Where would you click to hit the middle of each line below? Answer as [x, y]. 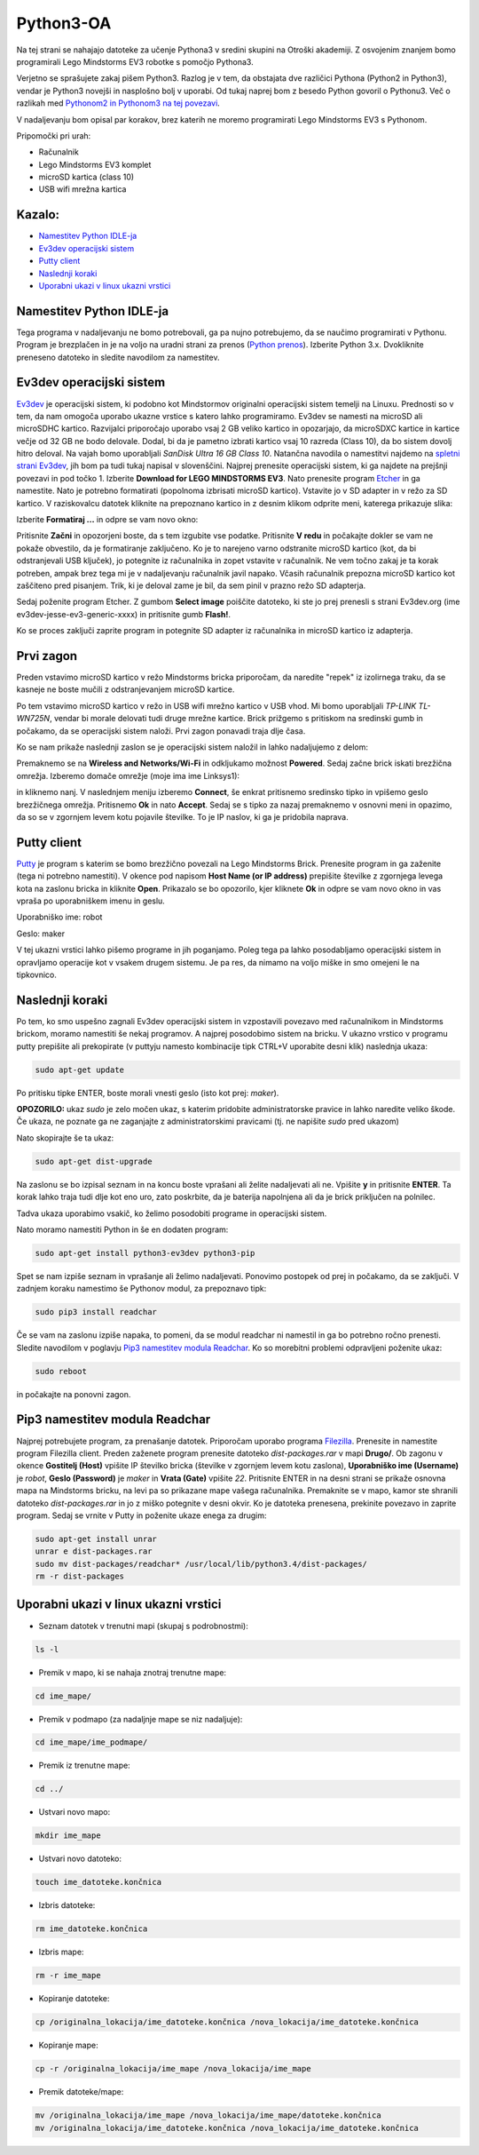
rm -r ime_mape [68, 1976]
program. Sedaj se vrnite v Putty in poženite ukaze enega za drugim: [141, 1515]
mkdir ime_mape [68, 1836]
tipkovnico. [36, 974]
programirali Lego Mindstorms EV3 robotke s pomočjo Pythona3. [135, 61]
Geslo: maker [41, 934]
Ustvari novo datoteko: [80, 1859]
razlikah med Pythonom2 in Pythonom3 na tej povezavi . [118, 103]
